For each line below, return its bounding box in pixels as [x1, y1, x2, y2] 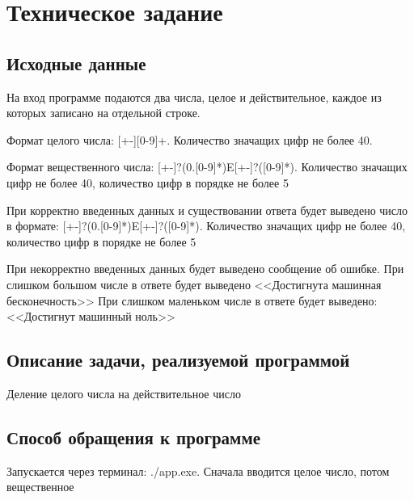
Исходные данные [6, 50, 146, 75]
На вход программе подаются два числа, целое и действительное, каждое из [6, 88, 382, 105]
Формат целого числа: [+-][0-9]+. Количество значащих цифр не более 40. [6, 131, 373, 148]
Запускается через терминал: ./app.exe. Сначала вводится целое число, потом [6, 462, 390, 479]
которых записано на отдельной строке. [6, 104, 201, 121]
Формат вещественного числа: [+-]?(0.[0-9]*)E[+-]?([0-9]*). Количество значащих [6, 158, 408, 175]
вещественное [6, 478, 74, 495]
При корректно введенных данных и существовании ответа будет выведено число [6, 201, 408, 218]
